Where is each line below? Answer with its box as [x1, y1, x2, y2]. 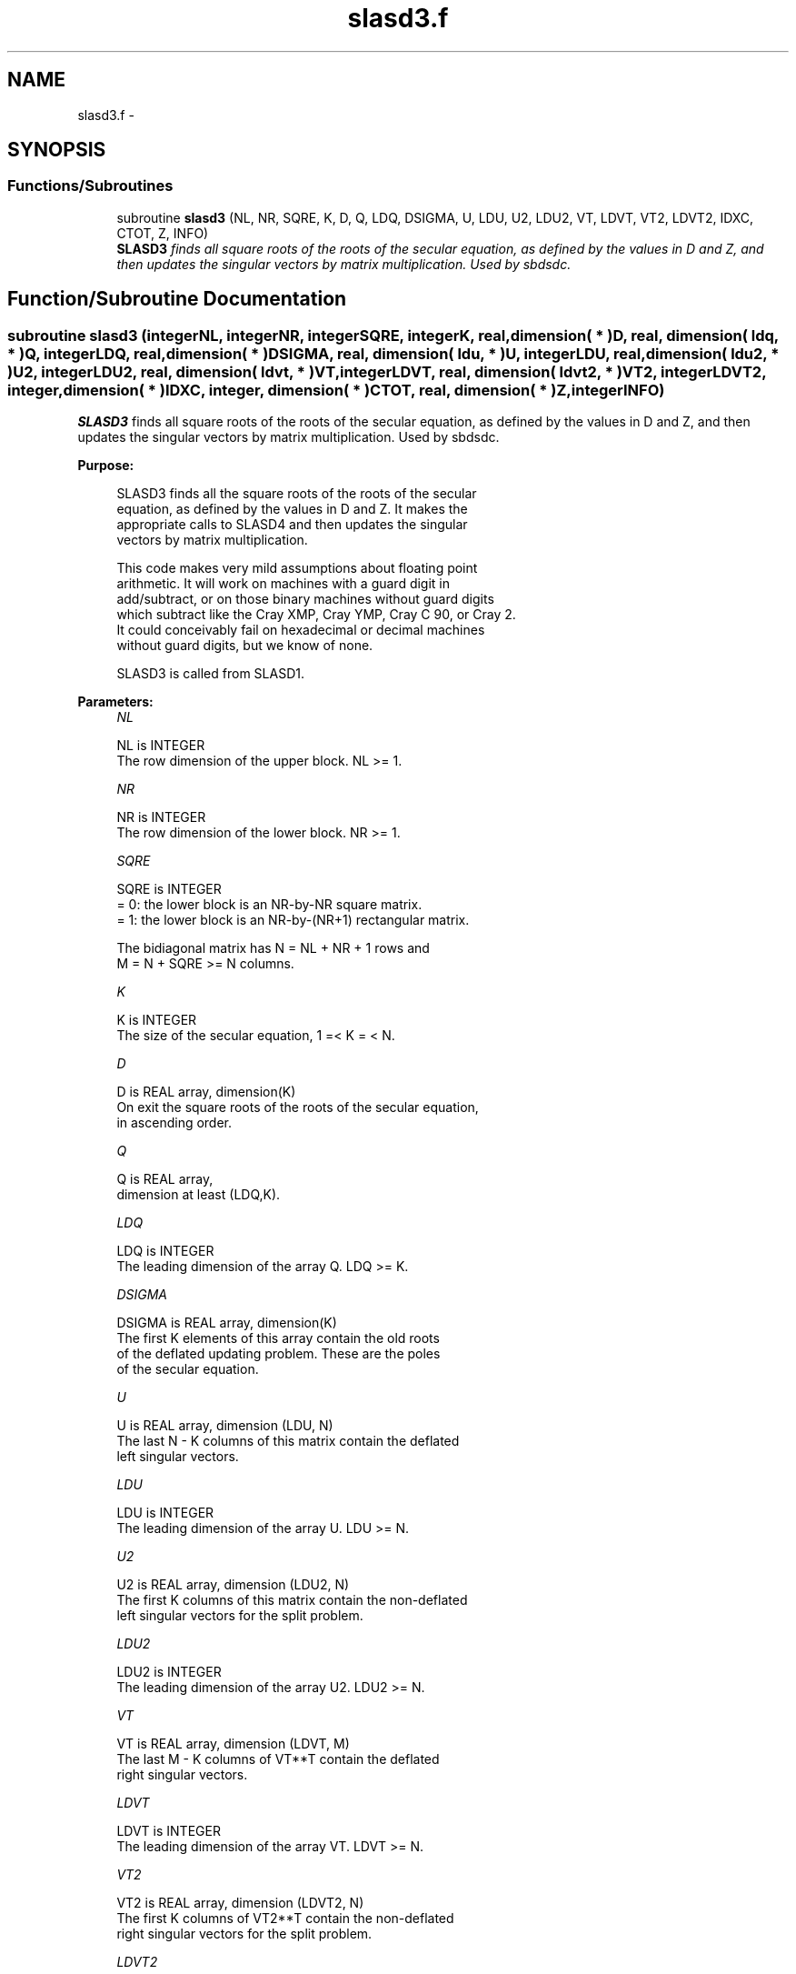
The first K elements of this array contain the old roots [116, 1330, 440, 1347]
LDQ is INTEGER [116, 1243, 214, 1259]
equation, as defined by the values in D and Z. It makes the [116, 501, 468, 517]
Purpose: [77, 457, 134, 474]
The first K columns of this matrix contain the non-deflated [116, 1592, 468, 1608]
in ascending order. [116, 1115, 233, 1131]
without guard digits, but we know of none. [116, 637, 373, 654]
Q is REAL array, [116, 1171, 214, 1187]
